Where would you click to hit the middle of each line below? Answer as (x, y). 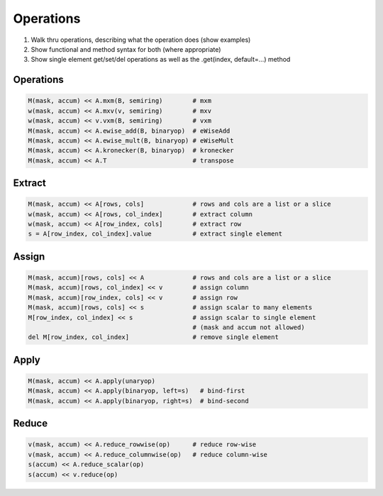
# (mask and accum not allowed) (249, 327)
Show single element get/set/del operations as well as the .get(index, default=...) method (161, 60)
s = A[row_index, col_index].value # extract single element (155, 234)
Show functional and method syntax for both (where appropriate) (126, 49)
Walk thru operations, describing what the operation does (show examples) (141, 40)
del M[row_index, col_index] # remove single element (154, 337)
